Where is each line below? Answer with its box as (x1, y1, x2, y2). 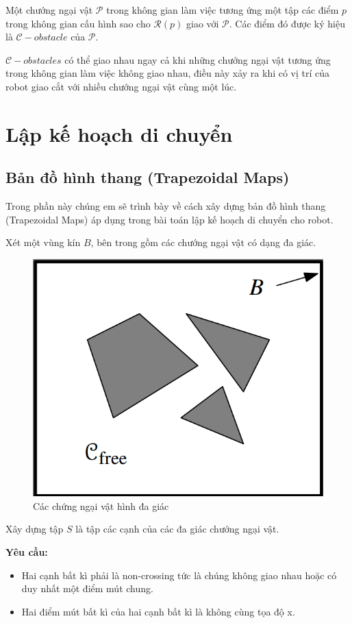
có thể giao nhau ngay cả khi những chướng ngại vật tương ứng (64, 52, 331, 66)
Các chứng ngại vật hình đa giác (33, 498, 169, 513)
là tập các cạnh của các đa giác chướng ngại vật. (75, 522, 279, 536)
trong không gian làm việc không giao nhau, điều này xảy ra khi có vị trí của (5, 66, 330, 80)
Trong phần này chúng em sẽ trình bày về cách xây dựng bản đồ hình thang (5, 199, 326, 213)
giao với (186, 16, 219, 30)
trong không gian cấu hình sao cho (5, 16, 151, 30)
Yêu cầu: (5, 545, 48, 559)
